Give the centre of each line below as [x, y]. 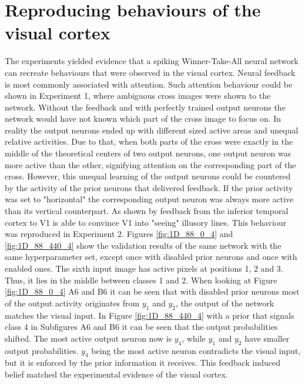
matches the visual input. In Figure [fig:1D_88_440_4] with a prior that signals [150, 315]
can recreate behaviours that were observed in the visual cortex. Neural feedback [150, 72]
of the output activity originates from [72, 303]
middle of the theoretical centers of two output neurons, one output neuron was [148, 153]
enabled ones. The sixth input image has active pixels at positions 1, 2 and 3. [144, 268]
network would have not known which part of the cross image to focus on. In [143, 118]
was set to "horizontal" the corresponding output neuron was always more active [149, 199]
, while [194, 338]
